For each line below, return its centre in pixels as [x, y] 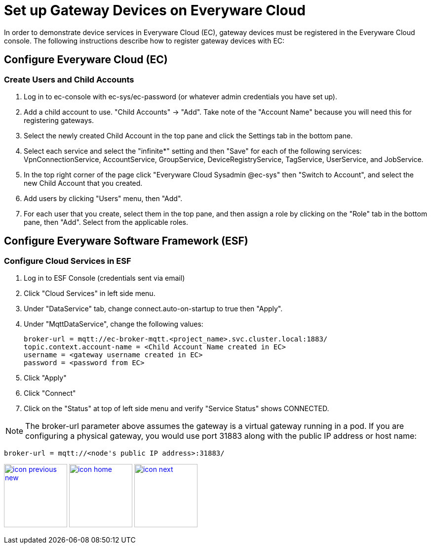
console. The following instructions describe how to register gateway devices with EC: [144, 41]
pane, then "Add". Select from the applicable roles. [106, 222]
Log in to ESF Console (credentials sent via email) [104, 278]
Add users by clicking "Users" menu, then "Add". [103, 198]
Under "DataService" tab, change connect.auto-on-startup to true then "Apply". [153, 309]
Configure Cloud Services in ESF [68, 261]
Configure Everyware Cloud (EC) [86, 60]
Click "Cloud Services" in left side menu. [90, 294]
